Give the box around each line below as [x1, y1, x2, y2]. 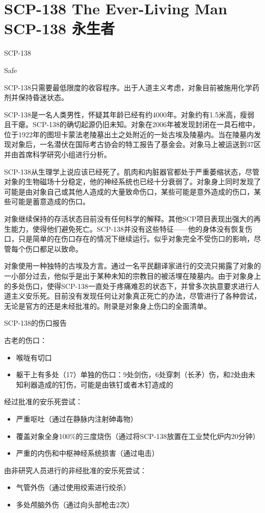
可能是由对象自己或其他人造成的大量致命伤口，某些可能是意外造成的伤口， [4, 186, 254, 197]
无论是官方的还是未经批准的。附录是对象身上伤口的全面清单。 [4, 300, 211, 311]
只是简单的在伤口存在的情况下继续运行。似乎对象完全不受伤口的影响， [18, 233, 254, 244]
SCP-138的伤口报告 [4, 317, 67, 328]
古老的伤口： [4, 334, 47, 345]
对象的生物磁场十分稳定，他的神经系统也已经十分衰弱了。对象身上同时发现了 [4, 176, 261, 187]
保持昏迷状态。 [18, 92, 68, 103]
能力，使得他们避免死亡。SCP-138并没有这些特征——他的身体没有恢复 [11, 223, 246, 234]
